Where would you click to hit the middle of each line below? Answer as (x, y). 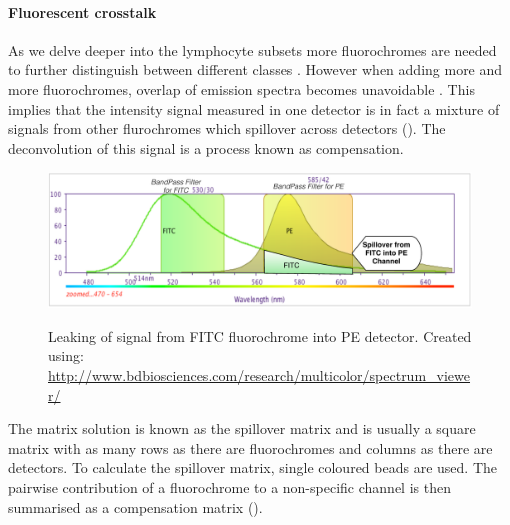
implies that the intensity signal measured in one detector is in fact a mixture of (254, 108)
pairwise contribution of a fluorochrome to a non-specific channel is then (229, 486)
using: (66, 355)
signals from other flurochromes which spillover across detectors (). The (227, 128)
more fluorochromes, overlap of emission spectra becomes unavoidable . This (241, 88)
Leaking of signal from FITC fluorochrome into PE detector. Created (260, 335)
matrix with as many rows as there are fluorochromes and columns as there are (250, 447)
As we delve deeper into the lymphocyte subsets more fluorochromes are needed (252, 49)
